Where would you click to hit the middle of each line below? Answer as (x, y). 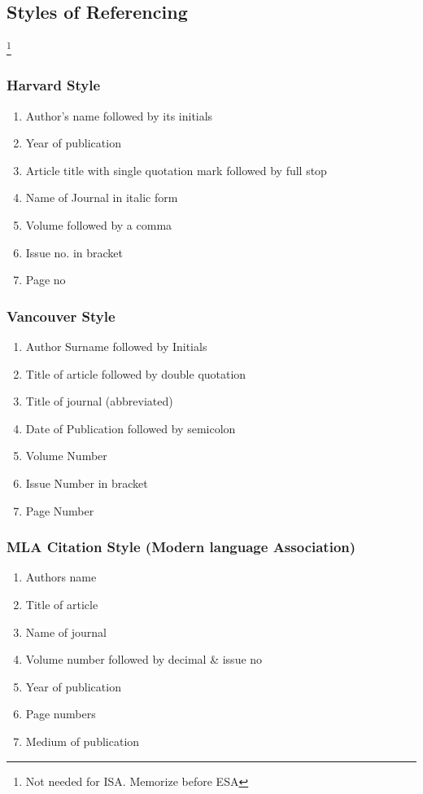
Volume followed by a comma (99, 225)
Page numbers (61, 714)
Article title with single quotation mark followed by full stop (176, 170)
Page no (46, 280)
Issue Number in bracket (87, 483)
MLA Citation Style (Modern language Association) (181, 547)
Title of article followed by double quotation (136, 373)
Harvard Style (54, 85)
